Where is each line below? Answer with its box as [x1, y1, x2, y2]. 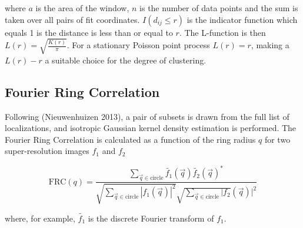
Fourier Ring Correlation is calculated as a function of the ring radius [5, 133, 256, 145]
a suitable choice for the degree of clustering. [45, 53, 207, 66]
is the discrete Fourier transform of [88, 212, 214, 224]
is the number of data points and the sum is [139, 2, 298, 14]
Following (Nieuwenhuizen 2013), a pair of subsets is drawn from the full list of [5, 110, 289, 122]
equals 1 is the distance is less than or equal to [5, 26, 173, 38]
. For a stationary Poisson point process [66, 39, 210, 51]
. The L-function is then [179, 26, 266, 38]
